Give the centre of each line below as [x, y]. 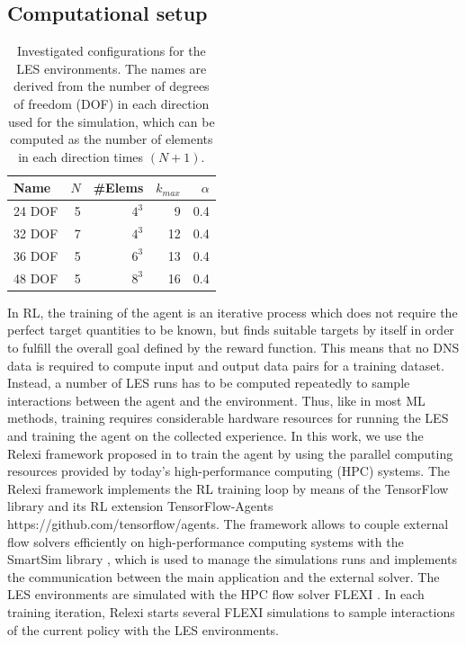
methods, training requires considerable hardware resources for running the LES [228, 418]
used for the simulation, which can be [112, 121]
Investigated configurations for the [111, 51]
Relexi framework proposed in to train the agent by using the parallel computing [230, 453]
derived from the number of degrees [112, 86]
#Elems [118, 188]
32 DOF [36, 233]
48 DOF [36, 278]
